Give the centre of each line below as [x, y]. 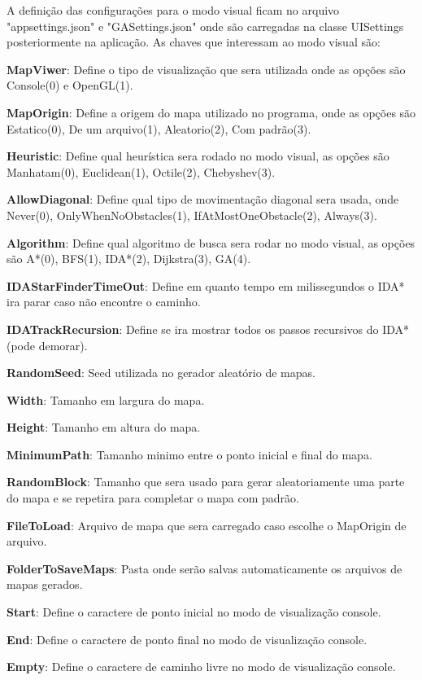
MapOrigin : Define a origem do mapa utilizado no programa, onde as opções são [211, 112]
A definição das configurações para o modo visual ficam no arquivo [173, 10]
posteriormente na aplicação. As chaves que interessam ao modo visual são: [194, 42]
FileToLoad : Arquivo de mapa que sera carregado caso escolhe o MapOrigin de [207, 525]
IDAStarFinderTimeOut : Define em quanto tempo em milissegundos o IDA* [206, 285]
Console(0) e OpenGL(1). [70, 85]
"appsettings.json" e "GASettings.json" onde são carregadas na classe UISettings [205, 26]
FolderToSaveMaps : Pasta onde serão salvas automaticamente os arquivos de [204, 568]
